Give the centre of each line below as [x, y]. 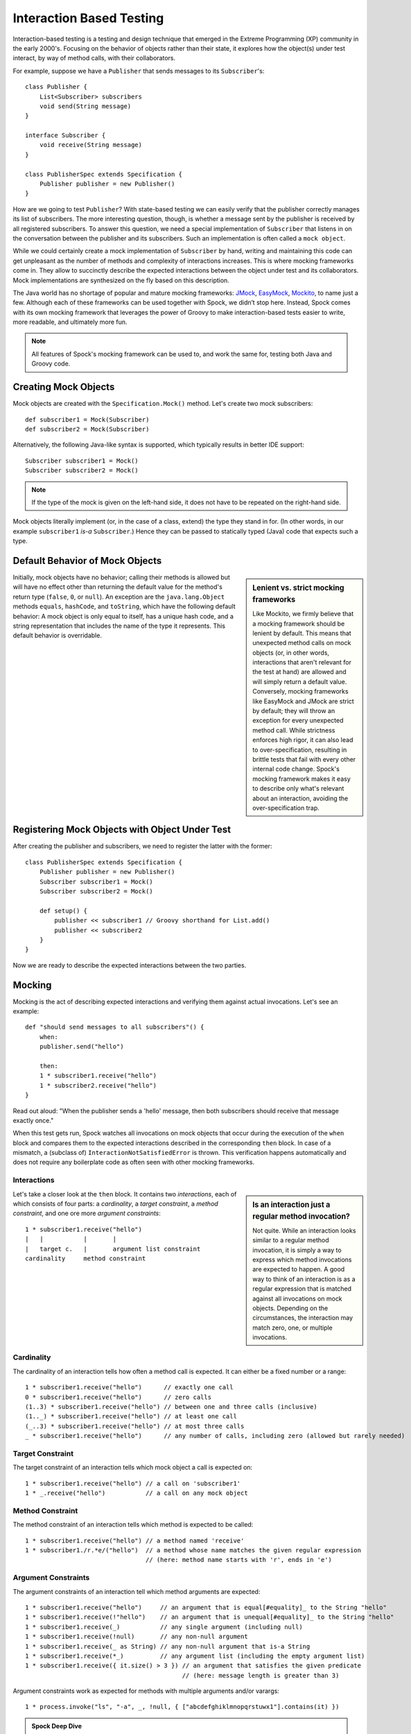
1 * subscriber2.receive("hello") [98, 1085]
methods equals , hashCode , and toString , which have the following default [124, 606]
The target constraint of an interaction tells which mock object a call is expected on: [133, 1468]
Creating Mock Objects [64, 387]
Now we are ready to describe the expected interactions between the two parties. [130, 965]
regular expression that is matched [302, 1289]
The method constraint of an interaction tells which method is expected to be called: [133, 1525]
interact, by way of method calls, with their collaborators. [94, 58]
